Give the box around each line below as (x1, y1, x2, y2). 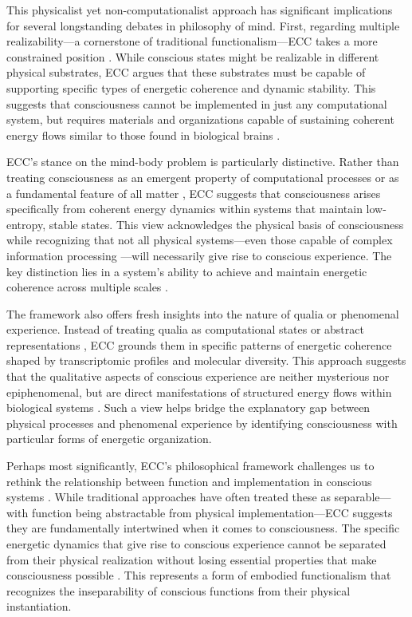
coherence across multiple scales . (6, 279, 168, 295)
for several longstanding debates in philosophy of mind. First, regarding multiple (6, 17, 400, 34)
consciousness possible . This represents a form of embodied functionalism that (6, 567, 391, 583)
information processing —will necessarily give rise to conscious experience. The (6, 247, 392, 263)
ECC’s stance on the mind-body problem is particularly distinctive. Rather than (6, 153, 399, 170)
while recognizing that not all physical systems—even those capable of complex (6, 231, 393, 248)
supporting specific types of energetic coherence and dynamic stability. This (6, 79, 376, 96)
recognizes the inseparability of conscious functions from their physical (6, 582, 351, 599)
